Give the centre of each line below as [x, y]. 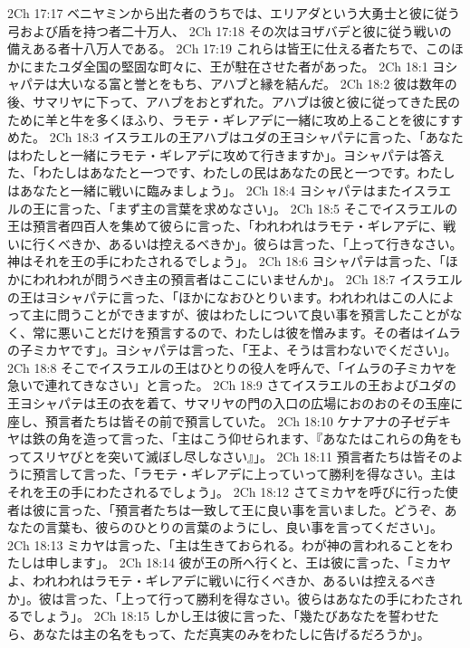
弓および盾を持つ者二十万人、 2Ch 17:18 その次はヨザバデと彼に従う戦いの [230, 30]
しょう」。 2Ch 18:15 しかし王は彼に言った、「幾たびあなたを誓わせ [229, 616]
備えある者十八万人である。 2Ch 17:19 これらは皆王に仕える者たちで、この [229, 48]
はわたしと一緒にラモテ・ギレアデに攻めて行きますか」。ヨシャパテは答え [226, 154]
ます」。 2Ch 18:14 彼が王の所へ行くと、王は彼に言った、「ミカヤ [261, 562]
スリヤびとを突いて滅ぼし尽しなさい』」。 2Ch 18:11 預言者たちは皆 [229, 456]
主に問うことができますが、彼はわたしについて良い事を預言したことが [241, 314]
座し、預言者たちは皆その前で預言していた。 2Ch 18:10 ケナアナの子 [211, 420]
